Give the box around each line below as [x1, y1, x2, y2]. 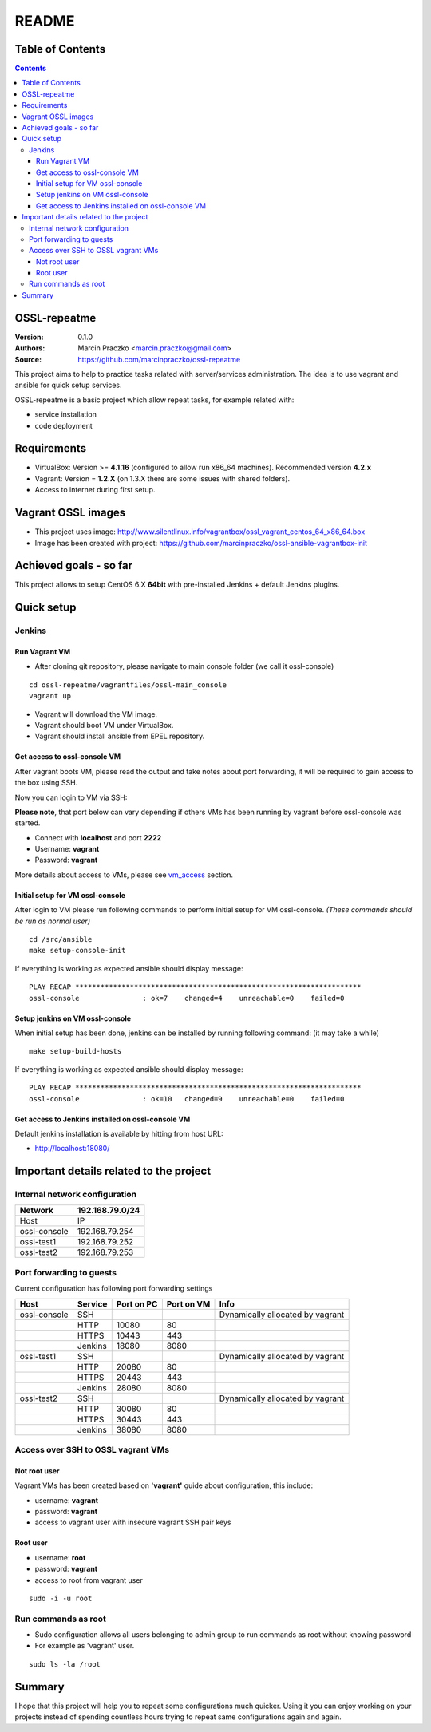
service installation [34, 409, 97, 419]
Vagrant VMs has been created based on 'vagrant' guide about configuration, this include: [14, 1481, 314, 1490]
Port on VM [166, 1298, 211, 1309]
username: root [34, 1552, 86, 1562]
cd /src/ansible [29, 935, 93, 944]
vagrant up [29, 691, 72, 701]
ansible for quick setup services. [14, 380, 123, 390]
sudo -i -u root [29, 1593, 93, 1603]
